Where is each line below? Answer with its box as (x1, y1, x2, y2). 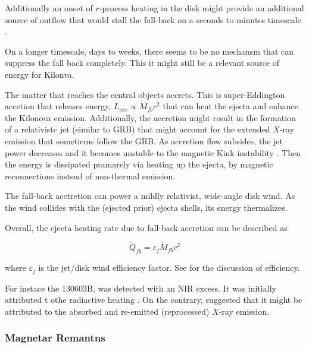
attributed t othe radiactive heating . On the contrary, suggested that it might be (5, 293, 302, 306)
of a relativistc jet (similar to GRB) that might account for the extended (5, 123, 270, 135)
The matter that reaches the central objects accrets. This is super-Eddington (5, 88, 285, 100)
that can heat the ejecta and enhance (163, 100, 298, 112)
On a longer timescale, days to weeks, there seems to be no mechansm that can (5, 45, 294, 57)
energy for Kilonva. (5, 68, 74, 80)
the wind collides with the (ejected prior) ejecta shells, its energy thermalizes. (5, 201, 288, 213)
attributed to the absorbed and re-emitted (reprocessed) (5, 305, 210, 317)
